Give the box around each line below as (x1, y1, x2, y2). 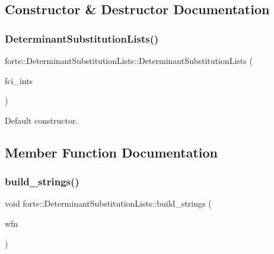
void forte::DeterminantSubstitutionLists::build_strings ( (5, 197, 212, 210)
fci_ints (5, 74, 33, 86)
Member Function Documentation (5, 143, 218, 161)
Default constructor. (5, 114, 78, 126)
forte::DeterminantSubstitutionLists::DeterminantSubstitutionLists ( (5, 54, 253, 66)
